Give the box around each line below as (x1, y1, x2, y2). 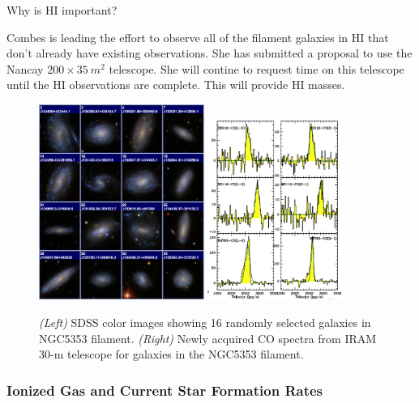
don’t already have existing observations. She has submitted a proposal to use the (6, 45, 413, 62)
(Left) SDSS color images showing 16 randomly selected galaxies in (39, 313, 371, 330)
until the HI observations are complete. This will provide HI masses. (6, 76, 345, 93)
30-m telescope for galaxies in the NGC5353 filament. (39, 346, 304, 363)
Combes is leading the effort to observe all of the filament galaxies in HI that (6, 28, 389, 45)
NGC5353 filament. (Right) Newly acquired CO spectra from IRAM (39, 329, 377, 346)
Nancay (6, 60, 44, 77)
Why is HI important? (6, 2, 118, 18)
